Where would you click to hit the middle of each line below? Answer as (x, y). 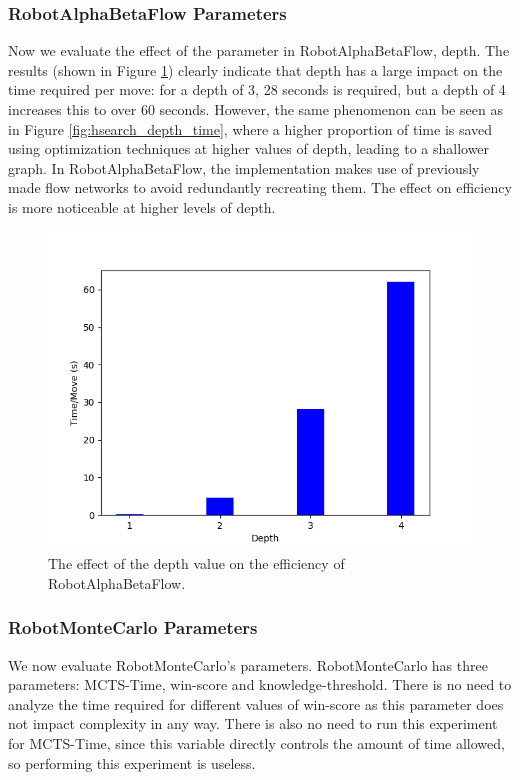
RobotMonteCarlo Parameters (133, 627)
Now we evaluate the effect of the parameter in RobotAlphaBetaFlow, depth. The (259, 50)
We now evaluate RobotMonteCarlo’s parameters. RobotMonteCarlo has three (248, 664)
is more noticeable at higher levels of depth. (142, 206)
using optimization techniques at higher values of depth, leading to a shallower (249, 148)
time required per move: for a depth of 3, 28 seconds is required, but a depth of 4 (257, 89)
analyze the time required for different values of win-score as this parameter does (256, 703)
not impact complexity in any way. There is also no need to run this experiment (253, 723)
